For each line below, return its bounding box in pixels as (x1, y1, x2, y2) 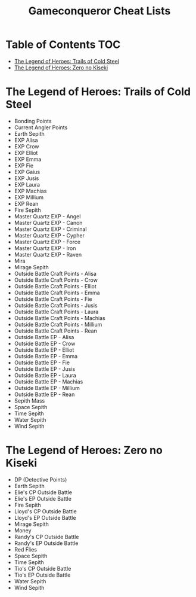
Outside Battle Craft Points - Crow (14, 276, 98, 284)
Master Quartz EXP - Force (14, 238, 81, 245)
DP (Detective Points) (14, 476, 67, 483)
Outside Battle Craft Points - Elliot (14, 282, 97, 290)
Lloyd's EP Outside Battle (14, 514, 76, 521)
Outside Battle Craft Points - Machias (14, 314, 105, 321)
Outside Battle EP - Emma (14, 352, 78, 360)
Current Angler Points (14, 124, 68, 131)
